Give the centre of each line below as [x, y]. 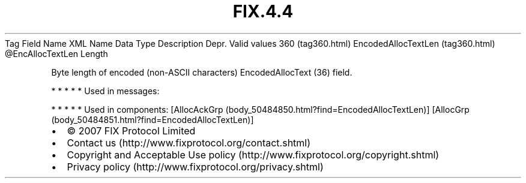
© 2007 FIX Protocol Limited [131, 130]
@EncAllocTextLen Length [56, 53]
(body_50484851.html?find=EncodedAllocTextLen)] [153, 119]
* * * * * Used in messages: [105, 91]
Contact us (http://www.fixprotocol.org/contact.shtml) [189, 142]
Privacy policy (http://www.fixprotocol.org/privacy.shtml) [195, 166]
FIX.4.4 [263, 11]
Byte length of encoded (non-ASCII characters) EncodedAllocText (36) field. [202, 72]
